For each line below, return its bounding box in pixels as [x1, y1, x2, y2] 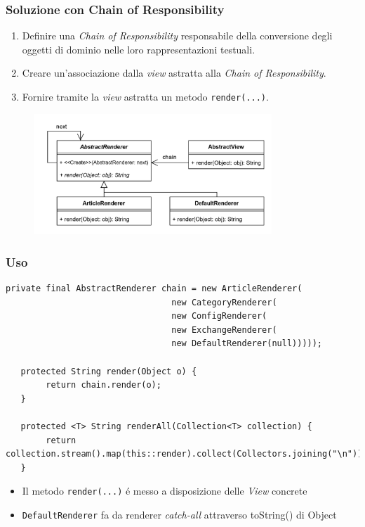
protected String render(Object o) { [20, 366, 197, 376]
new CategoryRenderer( [171, 297, 277, 307]
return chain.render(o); [46, 380, 161, 391]
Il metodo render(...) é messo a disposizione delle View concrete [22, 483, 307, 498]
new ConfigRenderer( [171, 311, 267, 322]
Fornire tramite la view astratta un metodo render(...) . [22, 89, 269, 103]
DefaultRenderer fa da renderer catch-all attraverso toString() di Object [22, 507, 337, 522]
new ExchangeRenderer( [171, 324, 277, 335]
